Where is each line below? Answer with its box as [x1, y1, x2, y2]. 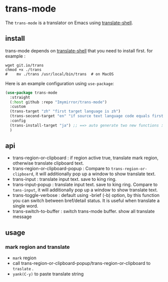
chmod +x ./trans [5, 67, 42, 72]
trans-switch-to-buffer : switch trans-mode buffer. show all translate [12, 208, 155, 215]
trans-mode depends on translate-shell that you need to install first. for [5, 47, 153, 53]
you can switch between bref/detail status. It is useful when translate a [12, 197, 160, 204]
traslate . [12, 265, 34, 272]
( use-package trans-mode [5, 90, 58, 95]
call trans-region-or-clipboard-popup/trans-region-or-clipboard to [12, 260, 151, 266]
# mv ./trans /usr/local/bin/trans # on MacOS [5, 72, 114, 77]
